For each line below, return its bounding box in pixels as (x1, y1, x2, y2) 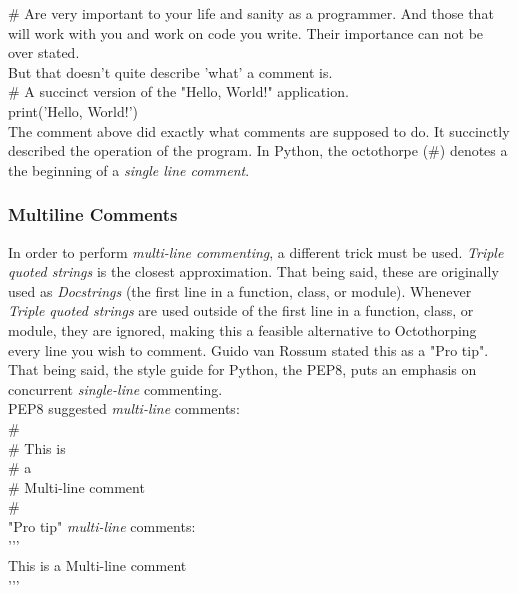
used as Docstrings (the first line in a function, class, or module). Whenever (8, 280, 472, 301)
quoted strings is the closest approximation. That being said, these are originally (8, 261, 499, 282)
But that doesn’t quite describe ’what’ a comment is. (8, 61, 333, 82)
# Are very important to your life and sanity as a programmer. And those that (8, 3, 494, 23)
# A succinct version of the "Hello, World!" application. (8, 81, 349, 102)
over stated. (8, 42, 80, 63)
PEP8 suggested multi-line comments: (8, 398, 240, 419)
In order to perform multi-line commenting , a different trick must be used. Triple (8, 241, 504, 262)
